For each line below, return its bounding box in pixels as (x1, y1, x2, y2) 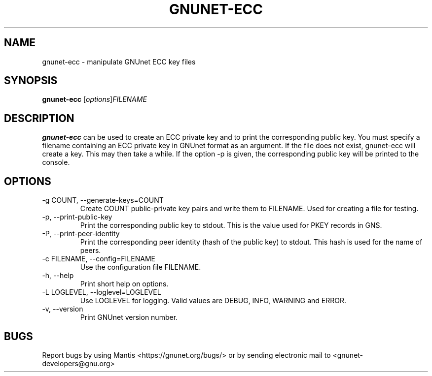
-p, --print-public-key (42, 213, 112, 221)
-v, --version (42, 305, 83, 313)
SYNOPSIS (4, 74, 58, 87)
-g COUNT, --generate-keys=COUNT (42, 196, 164, 205)
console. (42, 158, 70, 167)
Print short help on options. (80, 280, 169, 288)
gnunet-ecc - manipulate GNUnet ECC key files (42, 57, 196, 66)
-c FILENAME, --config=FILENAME (42, 254, 155, 263)
